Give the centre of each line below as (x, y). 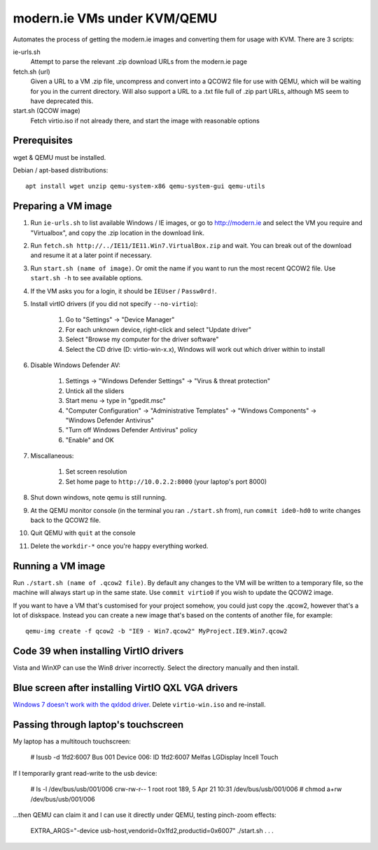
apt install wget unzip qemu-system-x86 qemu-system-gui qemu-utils (145, 186)
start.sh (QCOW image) (47, 111)
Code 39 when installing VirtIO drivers (98, 651)
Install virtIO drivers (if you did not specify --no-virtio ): (114, 304)
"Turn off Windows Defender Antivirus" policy (131, 430)
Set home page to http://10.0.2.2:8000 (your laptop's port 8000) (166, 481)
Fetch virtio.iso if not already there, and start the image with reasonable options (145, 121)
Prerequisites (43, 140)
